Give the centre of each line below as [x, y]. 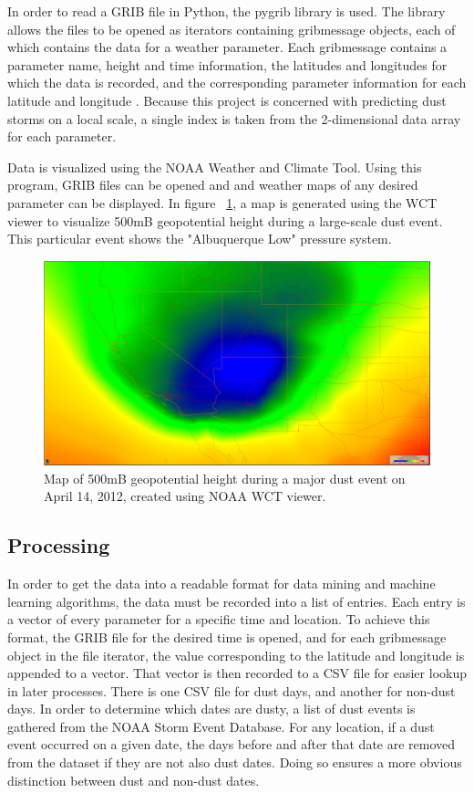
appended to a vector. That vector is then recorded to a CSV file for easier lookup [237, 673]
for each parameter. [62, 136]
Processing [59, 545]
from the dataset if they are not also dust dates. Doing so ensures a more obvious [235, 762]
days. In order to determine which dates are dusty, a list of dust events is [211, 709]
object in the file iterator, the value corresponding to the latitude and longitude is [236, 655]
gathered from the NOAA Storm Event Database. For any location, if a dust [221, 726]
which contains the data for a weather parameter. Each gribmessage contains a [227, 47]
